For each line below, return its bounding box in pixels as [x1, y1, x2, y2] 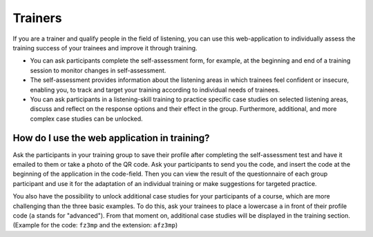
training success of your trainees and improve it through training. [12, 43, 198, 52]
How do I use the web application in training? [12, 132, 210, 144]
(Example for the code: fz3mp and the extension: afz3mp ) [12, 221, 178, 229]
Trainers [12, 10, 62, 25]
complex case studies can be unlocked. [30, 114, 143, 123]
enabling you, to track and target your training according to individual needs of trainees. [30, 85, 280, 94]
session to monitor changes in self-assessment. [30, 66, 166, 74]
